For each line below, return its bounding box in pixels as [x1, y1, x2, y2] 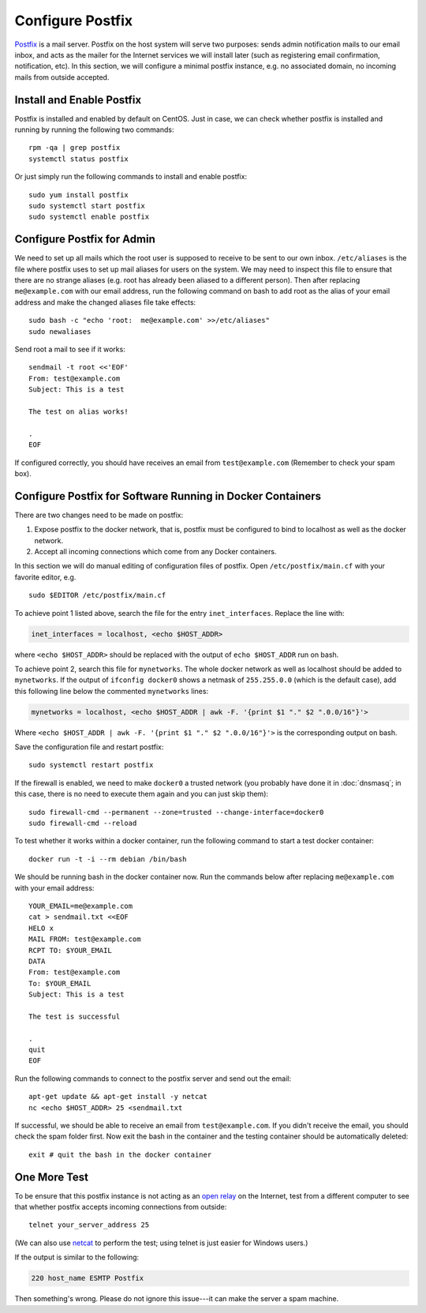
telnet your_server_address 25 [28, 1221, 150, 1229]
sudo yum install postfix [28, 190, 129, 199]
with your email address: [14, 883, 95, 892]
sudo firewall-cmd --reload [28, 819, 137, 827]
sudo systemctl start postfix [28, 201, 146, 210]
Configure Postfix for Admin [14, 233, 155, 246]
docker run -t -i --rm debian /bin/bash [28, 854, 187, 864]
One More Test [14, 1170, 89, 1184]
